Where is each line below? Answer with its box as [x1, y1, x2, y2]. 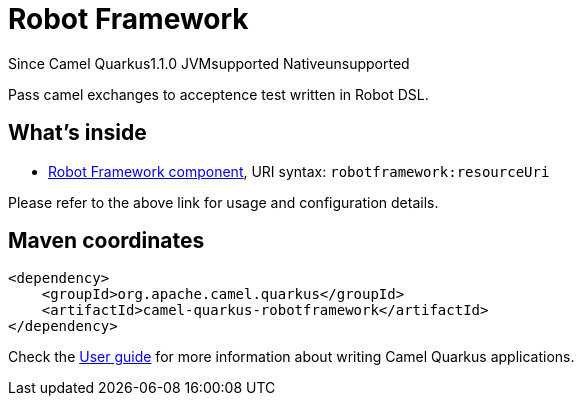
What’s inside [8, 120, 147, 146]
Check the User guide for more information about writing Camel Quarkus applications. [8, 348, 575, 366]
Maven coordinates [8, 228, 205, 254]
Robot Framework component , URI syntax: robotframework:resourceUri [48, 162, 550, 180]
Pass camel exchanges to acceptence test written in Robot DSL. [8, 85, 429, 103]
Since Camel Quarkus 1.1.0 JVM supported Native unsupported [8, 54, 410, 72]
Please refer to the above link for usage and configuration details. [8, 193, 439, 211]
